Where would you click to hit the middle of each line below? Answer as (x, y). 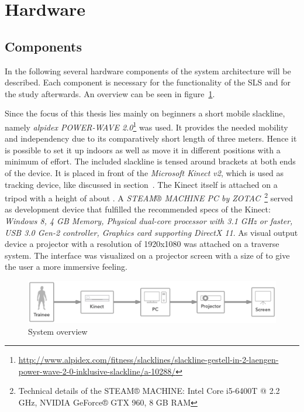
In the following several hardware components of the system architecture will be (148, 71)
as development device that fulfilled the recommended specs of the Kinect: (138, 209)
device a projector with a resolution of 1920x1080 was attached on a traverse (142, 244)
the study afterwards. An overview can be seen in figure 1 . (110, 93)
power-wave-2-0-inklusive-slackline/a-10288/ (97, 371)
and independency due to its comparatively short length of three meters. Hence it (151, 138)
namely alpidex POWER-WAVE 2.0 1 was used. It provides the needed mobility (146, 126)
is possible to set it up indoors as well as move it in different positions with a (143, 150)
